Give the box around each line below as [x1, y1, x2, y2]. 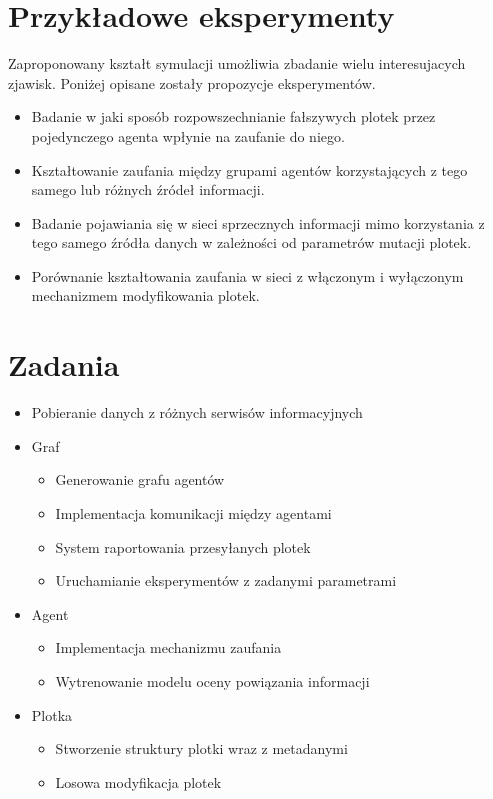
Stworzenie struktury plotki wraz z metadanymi [55, 738, 348, 759]
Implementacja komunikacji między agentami [55, 502, 332, 523]
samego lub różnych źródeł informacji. [31, 179, 265, 200]
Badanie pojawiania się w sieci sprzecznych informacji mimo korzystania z [31, 212, 485, 233]
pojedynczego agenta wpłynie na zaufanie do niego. [31, 125, 345, 146]
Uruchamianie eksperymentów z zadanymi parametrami [55, 570, 397, 591]
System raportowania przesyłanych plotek [55, 536, 311, 557]
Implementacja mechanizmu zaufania [55, 637, 282, 658]
